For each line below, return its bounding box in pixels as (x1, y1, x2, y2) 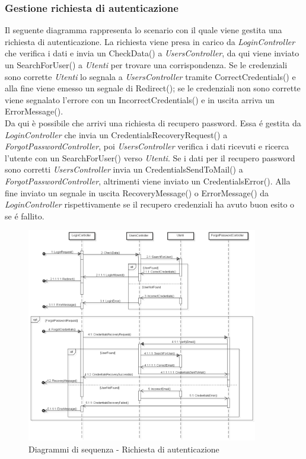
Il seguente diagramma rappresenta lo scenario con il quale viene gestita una (5, 24, 282, 36)
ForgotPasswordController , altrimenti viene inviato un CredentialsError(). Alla (5, 174, 291, 187)
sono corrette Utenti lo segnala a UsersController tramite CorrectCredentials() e (5, 70, 296, 82)
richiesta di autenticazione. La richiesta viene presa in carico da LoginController (5, 35, 295, 47)
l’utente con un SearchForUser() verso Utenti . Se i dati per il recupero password (5, 151, 295, 164)
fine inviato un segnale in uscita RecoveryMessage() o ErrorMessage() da (5, 186, 269, 199)
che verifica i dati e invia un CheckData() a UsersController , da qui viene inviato (5, 47, 299, 59)
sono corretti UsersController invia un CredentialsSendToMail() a (5, 163, 243, 176)
